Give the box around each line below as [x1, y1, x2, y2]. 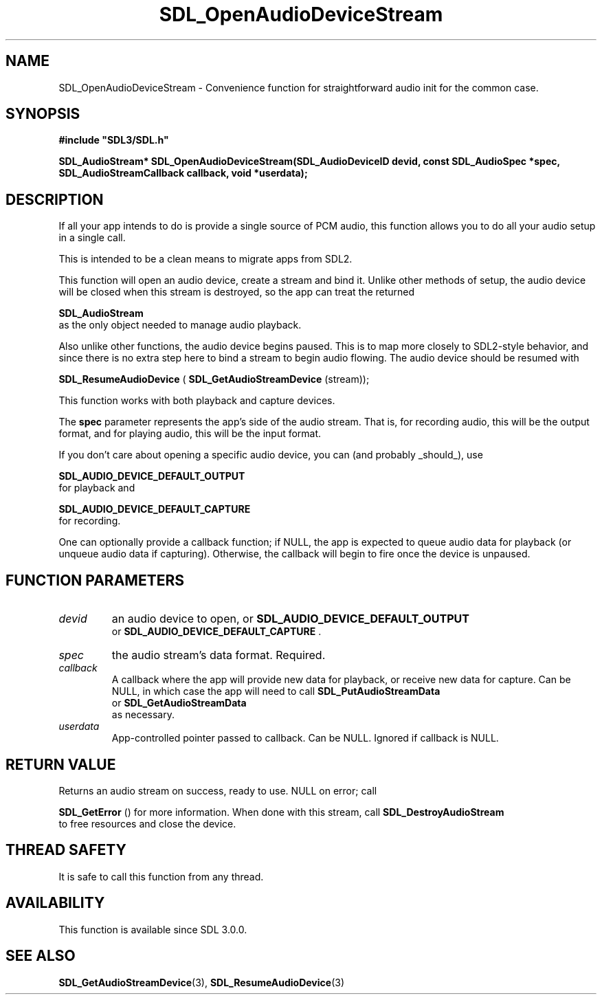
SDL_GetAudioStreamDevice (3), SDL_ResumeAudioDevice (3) [58, 976, 344, 988]
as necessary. [111, 709, 175, 721]
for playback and [58, 482, 135, 494]
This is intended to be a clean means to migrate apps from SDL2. [58, 253, 353, 265]
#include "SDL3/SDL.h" [58, 134, 169, 146]
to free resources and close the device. [58, 817, 236, 830]
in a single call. [58, 232, 126, 244]
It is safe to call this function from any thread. [58, 870, 264, 882]
